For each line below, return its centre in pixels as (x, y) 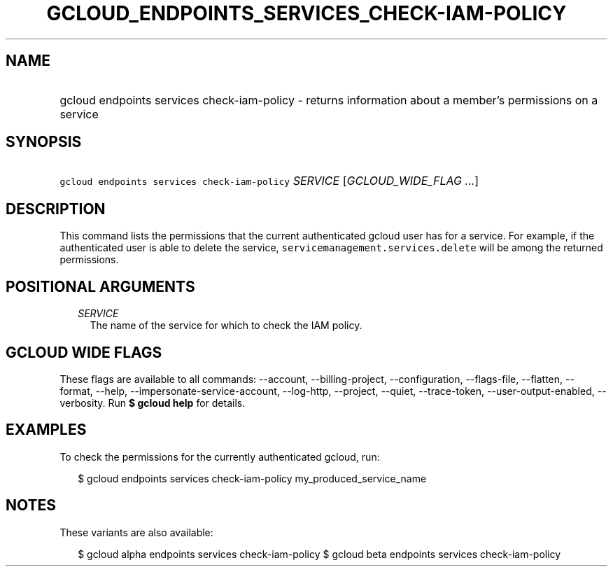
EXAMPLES (46, 430)
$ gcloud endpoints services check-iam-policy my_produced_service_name (252, 478)
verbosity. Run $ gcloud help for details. (153, 403)
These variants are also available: (136, 532)
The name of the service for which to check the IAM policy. (226, 326)
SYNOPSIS (44, 142)
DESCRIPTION (56, 209)
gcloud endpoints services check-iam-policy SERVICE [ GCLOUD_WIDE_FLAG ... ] (269, 181)
